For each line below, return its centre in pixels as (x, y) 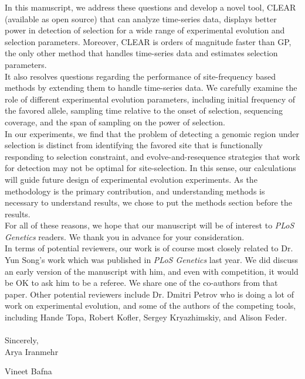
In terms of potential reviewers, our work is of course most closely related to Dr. (149, 248)
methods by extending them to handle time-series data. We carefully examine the (151, 88)
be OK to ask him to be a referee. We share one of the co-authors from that (141, 283)
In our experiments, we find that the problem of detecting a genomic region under (152, 133)
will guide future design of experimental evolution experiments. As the (131, 179)
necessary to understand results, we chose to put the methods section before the (148, 202)
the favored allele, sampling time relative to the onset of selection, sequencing (144, 110)
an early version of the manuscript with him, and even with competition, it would (152, 271)
